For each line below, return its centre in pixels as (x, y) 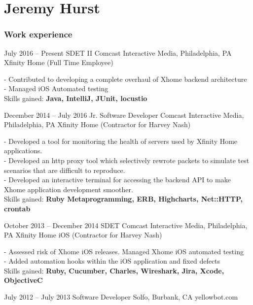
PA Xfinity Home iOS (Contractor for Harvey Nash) (83, 235)
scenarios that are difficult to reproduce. (65, 170)
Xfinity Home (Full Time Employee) (59, 62)
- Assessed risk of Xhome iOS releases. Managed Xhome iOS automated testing (124, 251)
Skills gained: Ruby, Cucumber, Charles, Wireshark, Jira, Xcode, (114, 270)
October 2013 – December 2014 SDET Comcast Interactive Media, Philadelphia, (126, 225)
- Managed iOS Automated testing (56, 88)
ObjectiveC (23, 280)
